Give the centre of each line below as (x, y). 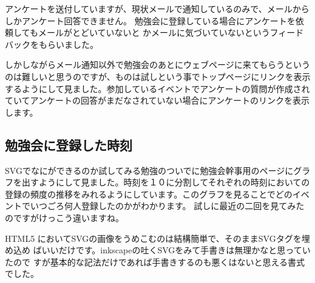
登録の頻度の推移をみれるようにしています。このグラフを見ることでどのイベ (157, 194)
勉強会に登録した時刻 (69, 145)
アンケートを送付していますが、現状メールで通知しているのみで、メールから (157, 8)
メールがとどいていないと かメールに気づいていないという (154, 32)
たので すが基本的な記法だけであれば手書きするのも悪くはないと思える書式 (155, 261)
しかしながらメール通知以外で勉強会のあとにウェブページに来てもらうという (158, 65)
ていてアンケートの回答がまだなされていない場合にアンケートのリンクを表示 (157, 100)
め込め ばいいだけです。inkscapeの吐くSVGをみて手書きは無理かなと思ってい (158, 250)
